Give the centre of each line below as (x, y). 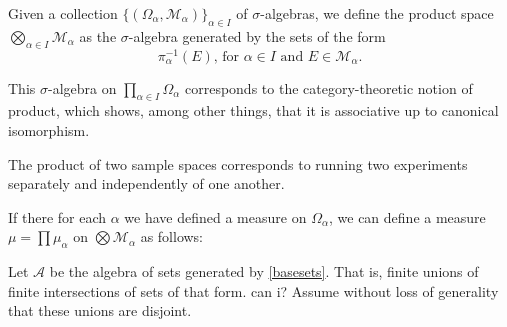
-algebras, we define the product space (377, 13)
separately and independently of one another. (146, 183)
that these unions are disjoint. (100, 310)
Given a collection (63, 13)
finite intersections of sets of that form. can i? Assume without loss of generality (253, 290)
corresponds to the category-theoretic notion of (328, 87)
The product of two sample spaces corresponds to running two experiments (238, 163)
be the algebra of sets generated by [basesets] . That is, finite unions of (264, 271)
